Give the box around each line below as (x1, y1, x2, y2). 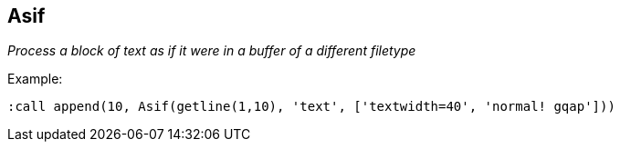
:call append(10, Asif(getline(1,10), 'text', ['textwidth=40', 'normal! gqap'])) (7, 99, 615, 114)
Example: (7, 71, 63, 87)
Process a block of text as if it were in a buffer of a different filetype (7, 43, 416, 59)
